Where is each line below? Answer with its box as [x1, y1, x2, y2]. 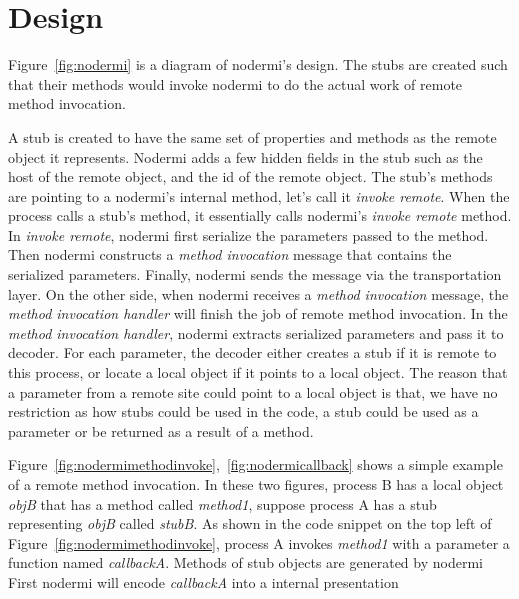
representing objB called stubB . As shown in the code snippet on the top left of [8, 513, 492, 534]
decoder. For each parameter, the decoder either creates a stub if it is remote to [8, 342, 497, 363]
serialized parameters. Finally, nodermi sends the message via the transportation [8, 264, 502, 285]
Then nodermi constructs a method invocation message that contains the [8, 244, 452, 265]
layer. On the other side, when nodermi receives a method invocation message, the [8, 283, 509, 304]
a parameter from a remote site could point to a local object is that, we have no [8, 381, 498, 402]
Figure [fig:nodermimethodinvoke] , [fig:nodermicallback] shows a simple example [8, 454, 503, 475]
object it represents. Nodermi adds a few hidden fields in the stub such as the [8, 146, 483, 167]
